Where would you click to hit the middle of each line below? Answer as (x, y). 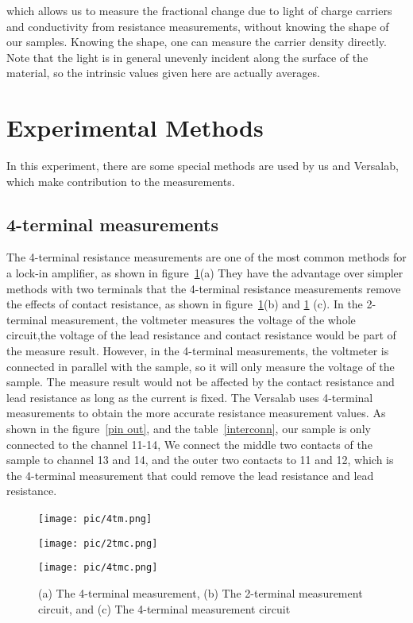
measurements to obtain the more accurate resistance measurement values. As (196, 413)
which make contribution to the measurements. (121, 181)
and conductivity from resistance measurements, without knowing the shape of (198, 26)
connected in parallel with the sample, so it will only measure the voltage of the (201, 366)
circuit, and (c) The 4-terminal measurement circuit (164, 608)
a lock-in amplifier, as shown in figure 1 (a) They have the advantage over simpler (205, 273)
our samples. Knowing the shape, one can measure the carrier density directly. (197, 42)
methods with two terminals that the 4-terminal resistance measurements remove (204, 288)
